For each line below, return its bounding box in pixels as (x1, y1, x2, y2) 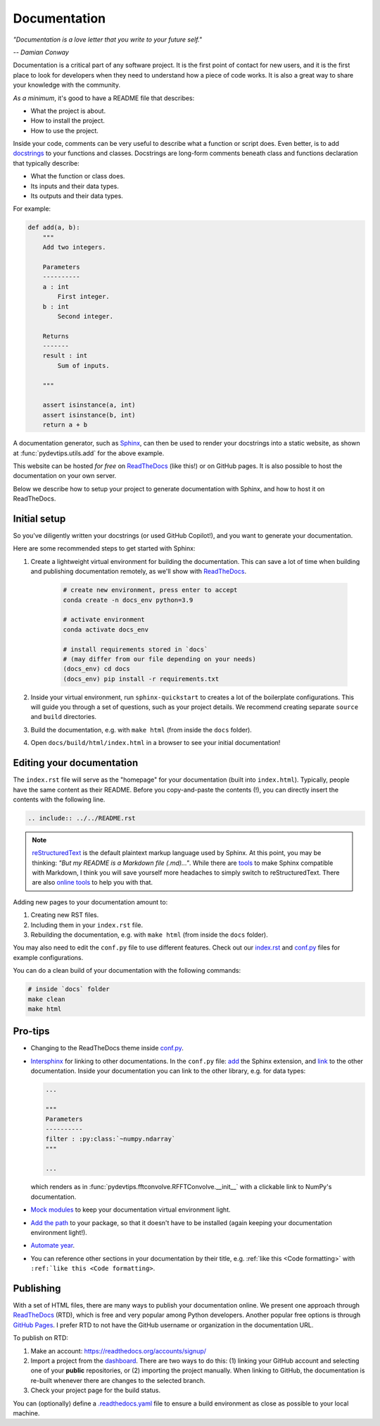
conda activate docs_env (63, 625, 149, 634)
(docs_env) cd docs (63, 665, 130, 673)
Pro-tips (13, 1026, 50, 1038)
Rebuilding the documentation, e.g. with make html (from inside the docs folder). (30, 930, 268, 939)
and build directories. (30, 713, 97, 721)
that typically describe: (13, 159, 80, 167)
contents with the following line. (13, 795, 106, 804)
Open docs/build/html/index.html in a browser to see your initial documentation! (30, 739, 281, 747)
